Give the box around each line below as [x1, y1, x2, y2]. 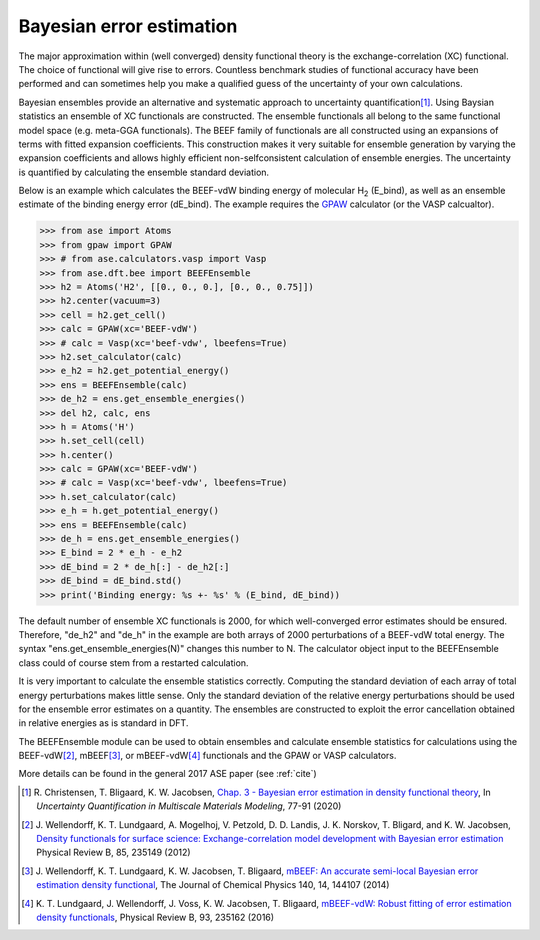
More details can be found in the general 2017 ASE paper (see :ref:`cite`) [18, 768, 317, 780]
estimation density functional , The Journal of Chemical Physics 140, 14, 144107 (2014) [36, 879, 390, 891]
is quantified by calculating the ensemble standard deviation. [18, 166, 270, 178]
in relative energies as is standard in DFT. [18, 717, 189, 729]
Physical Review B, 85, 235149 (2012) [36, 846, 191, 859]
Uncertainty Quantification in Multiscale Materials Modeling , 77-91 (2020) [36, 800, 342, 812]
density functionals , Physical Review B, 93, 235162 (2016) [36, 911, 275, 923]
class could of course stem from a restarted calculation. [18, 656, 249, 669]
